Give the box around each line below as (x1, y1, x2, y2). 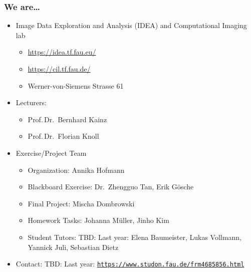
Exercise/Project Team (16, 147, 87, 158)
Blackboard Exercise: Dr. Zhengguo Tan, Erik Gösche (28, 181, 194, 192)
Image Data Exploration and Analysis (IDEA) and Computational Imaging (16, 20, 247, 31)
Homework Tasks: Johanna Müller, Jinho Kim (28, 215, 169, 225)
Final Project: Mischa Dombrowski (28, 198, 135, 208)
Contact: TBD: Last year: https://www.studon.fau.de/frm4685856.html (16, 258, 244, 269)
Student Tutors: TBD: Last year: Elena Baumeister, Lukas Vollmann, (28, 231, 241, 242)
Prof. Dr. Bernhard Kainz (28, 114, 107, 124)
